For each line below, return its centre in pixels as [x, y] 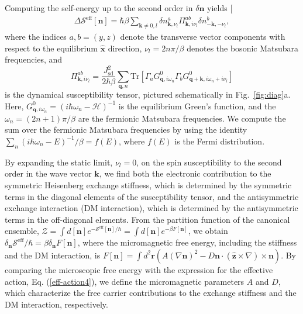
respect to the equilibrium [51, 48]
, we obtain [208, 231]
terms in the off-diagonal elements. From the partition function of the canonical [147, 219]
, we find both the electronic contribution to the [185, 173]
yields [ [220, 8]
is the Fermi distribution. [220, 141]
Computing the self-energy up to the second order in [99, 8]
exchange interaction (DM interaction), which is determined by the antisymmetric [151, 208]
